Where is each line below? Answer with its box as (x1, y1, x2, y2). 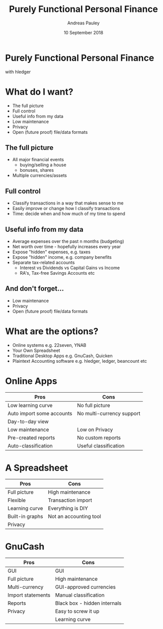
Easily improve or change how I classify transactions (12, 206, 120, 211)
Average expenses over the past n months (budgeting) (12, 238, 124, 244)
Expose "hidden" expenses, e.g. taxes (12, 249, 91, 255)
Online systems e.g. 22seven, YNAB (12, 342, 86, 348)
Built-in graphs (7, 513, 43, 520)
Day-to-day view (7, 418, 49, 425)
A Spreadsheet (5, 462, 68, 473)
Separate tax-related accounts (12, 260, 75, 266)
